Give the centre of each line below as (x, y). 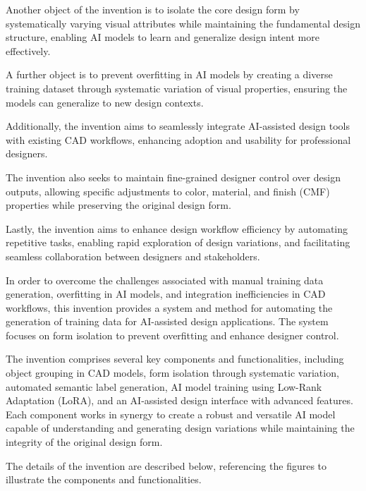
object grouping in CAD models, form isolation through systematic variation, (172, 373)
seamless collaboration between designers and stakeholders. (133, 256)
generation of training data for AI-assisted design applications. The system (167, 321)
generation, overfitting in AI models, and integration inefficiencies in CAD (166, 294)
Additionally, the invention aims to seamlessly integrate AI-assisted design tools (178, 126)
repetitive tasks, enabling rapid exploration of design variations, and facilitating (178, 242)
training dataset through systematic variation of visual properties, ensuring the (177, 88)
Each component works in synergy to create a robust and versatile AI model (171, 414)
